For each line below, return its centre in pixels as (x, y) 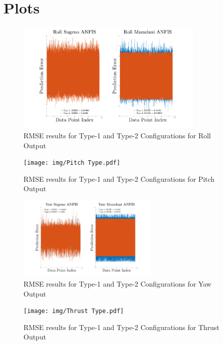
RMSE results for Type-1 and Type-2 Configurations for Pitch (119, 178)
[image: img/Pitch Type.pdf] (72, 163)
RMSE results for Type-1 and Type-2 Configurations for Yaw (117, 284)
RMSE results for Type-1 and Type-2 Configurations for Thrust (121, 327)
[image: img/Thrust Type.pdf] (74, 311)
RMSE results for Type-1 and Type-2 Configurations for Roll (117, 135)
